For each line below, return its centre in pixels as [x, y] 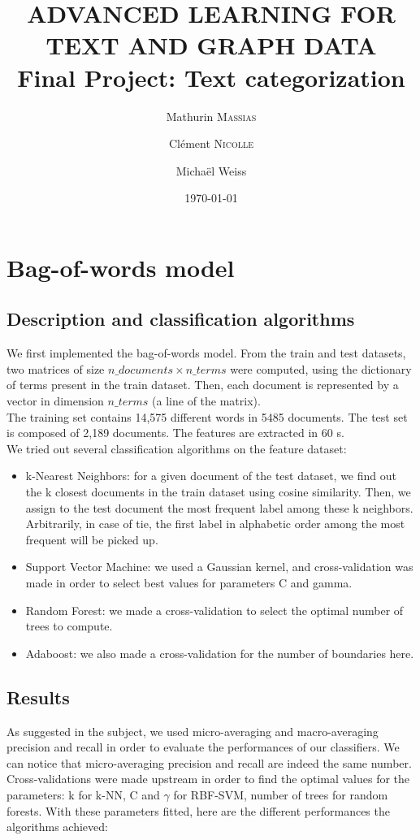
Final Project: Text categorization [211, 77]
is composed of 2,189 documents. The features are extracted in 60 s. [175, 433]
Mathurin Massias [211, 116]
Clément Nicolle [211, 143]
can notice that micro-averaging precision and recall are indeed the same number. [209, 762]
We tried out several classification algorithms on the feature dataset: [177, 448]
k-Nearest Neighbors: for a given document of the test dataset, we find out [211, 476]
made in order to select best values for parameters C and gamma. [189, 582]
